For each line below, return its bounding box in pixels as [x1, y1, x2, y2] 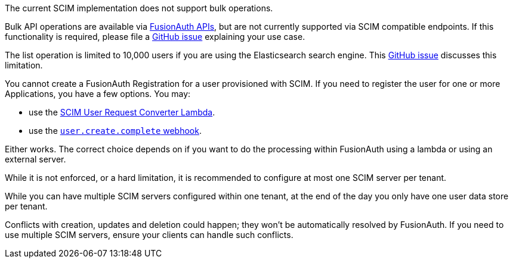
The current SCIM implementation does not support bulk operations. [5, 3, 273, 13]
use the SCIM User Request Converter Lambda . [29, 107, 215, 117]
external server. [5, 154, 66, 164]
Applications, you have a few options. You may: [5, 89, 191, 99]
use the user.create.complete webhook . [29, 126, 202, 136]
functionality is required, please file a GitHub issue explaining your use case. [5, 32, 305, 42]
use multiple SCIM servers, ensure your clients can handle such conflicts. [5, 230, 293, 240]
